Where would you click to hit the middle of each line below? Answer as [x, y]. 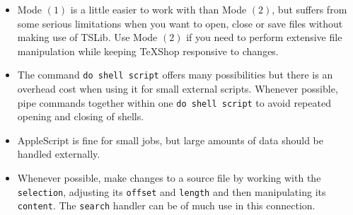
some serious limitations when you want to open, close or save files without [180, 23]
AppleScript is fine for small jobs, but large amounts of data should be [170, 140]
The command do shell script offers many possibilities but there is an [175, 75]
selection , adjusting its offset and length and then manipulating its [172, 191]
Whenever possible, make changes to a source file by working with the [169, 178]
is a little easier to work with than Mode [158, 9]
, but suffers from [309, 9]
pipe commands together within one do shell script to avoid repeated [174, 102]
